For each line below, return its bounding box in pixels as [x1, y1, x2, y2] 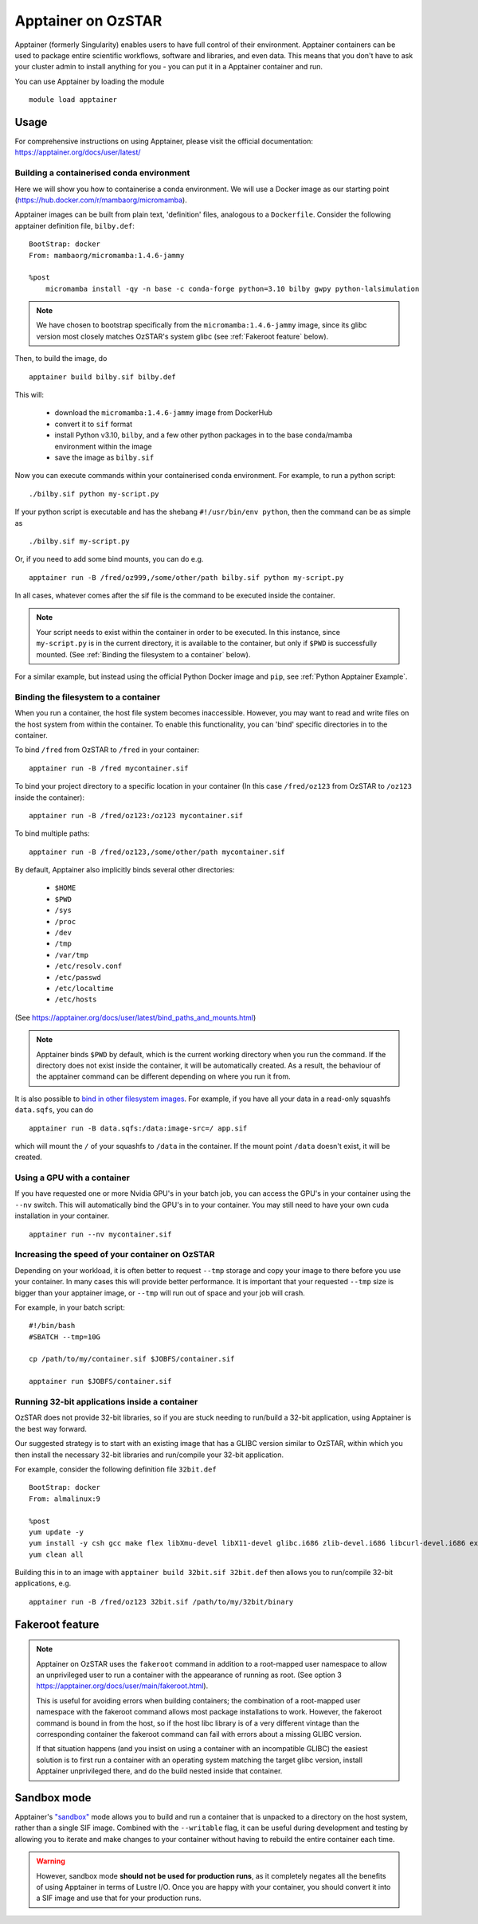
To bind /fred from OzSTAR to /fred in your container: [14, 745, 200, 754]
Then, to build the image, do [14, 354, 108, 363]
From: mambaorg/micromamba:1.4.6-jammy [29, 251, 185, 260]
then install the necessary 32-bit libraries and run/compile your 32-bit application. [14, 1450, 284, 1460]
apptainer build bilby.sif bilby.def [29, 372, 177, 382]
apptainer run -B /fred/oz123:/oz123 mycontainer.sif [29, 811, 243, 820]
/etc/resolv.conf [54, 962, 123, 971]
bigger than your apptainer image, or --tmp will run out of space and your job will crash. [14, 1287, 306, 1298]
